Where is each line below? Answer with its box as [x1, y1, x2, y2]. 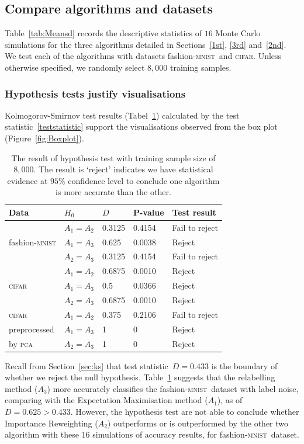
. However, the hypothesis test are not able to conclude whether [70, 405, 299, 418]
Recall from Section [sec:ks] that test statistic [5, 359, 168, 372]
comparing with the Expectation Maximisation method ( [5, 394, 208, 406]
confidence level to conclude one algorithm [68, 174, 220, 186]
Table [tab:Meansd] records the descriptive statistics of [5, 27, 202, 39]
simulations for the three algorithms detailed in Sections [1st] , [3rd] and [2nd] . [5, 38, 286, 50]
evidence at [7, 174, 48, 186]
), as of [217, 394, 243, 406]
